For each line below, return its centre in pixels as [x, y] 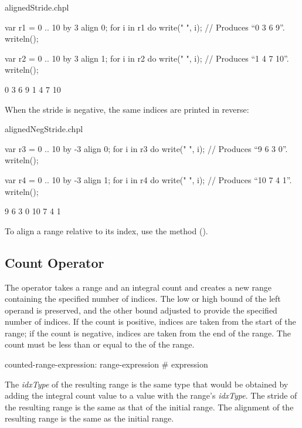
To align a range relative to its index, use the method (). [106, 230]
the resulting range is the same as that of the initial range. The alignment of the [149, 407]
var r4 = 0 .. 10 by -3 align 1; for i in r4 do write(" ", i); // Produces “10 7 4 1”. [148, 179]
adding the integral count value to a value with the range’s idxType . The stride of [151, 395]
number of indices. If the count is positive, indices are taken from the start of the [150, 321]
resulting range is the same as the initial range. [89, 418]
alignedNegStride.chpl [44, 129]
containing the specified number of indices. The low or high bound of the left [143, 299]
